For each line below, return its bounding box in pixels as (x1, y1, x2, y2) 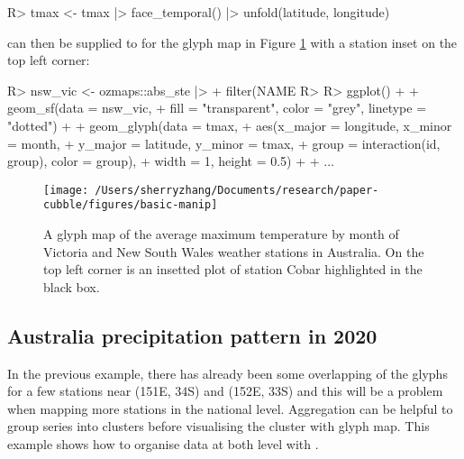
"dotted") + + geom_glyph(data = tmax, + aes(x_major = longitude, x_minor (7, 115, 452, 134)
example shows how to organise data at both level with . (7, 435, 319, 454)
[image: (43, 183, 89, 197)
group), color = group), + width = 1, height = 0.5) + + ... (7, 151, 334, 170)
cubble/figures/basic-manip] (43, 198, 218, 212)
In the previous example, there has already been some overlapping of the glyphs (7, 363, 448, 382)
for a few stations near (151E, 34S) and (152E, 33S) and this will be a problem (7, 381, 443, 400)
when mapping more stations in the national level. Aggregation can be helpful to (7, 399, 453, 418)
